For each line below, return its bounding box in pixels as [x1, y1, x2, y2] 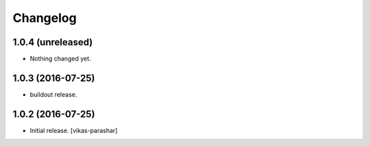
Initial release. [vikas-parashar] [29, 126, 118, 134]
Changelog [12, 10, 77, 25]
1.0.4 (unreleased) [12, 36, 93, 48]
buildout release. [29, 90, 77, 99]
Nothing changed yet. [29, 55, 92, 63]
